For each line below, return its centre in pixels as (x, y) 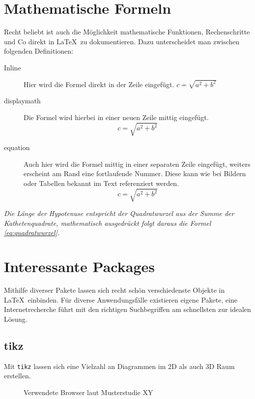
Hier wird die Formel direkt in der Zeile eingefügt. (99, 84)
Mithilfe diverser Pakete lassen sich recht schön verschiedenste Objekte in (114, 290)
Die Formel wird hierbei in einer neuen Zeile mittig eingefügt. (116, 117)
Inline (13, 67)
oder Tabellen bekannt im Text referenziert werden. (101, 183)
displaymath (22, 101)
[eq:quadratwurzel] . (32, 232)
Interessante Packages (79, 266)
